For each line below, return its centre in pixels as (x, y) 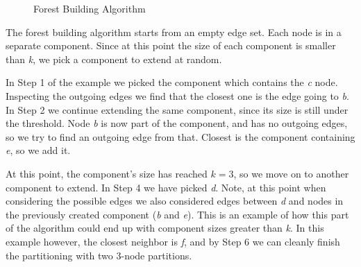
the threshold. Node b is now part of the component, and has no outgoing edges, (177, 123)
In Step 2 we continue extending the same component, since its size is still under (177, 109)
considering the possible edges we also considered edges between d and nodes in (175, 201)
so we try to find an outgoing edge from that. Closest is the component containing (180, 136)
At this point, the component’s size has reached (107, 173)
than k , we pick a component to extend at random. (114, 59)
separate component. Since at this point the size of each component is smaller (171, 45)
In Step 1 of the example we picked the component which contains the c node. (172, 82)
